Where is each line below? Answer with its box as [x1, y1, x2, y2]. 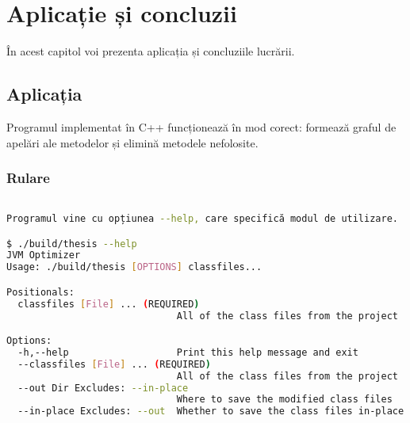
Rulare [6, 168, 50, 188]
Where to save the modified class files [176, 394, 393, 406]
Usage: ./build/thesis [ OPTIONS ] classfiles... [6, 261, 262, 273]
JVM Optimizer [6, 250, 81, 261]
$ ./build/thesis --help [6, 238, 137, 250]
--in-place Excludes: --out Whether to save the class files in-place [17, 406, 404, 417]
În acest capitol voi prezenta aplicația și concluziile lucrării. [6, 43, 295, 59]
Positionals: [6, 286, 75, 298]
